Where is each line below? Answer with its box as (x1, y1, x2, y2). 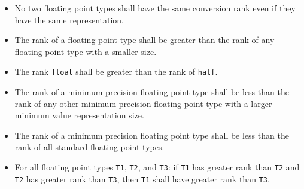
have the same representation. (14, 13, 124, 26)
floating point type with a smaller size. (14, 45, 157, 57)
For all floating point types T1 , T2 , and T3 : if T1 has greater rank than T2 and (14, 161, 300, 173)
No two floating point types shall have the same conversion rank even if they (14, 2, 296, 14)
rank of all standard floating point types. (14, 141, 165, 153)
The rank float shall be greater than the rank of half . (14, 65, 218, 78)
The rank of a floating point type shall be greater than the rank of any (14, 33, 275, 46)
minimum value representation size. (14, 109, 144, 121)
